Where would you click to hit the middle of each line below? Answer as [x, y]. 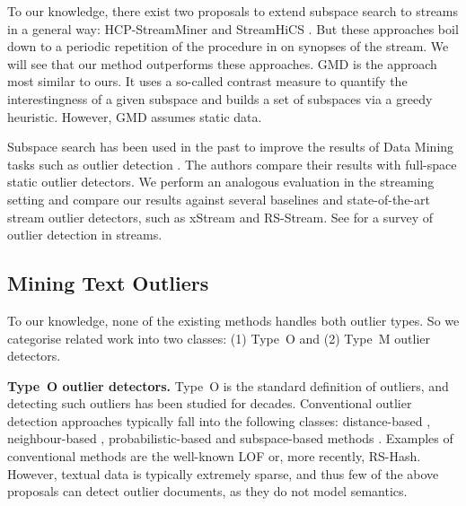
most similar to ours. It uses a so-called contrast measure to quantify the [207, 81]
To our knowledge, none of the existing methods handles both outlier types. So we [233, 320]
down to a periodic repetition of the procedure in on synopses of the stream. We [228, 46]
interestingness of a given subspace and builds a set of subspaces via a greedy [220, 98]
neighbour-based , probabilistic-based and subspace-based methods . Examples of [230, 438]
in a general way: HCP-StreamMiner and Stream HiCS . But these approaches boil [233, 28]
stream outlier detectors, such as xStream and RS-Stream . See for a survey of [220, 217]
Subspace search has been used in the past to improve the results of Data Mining [231, 147]
